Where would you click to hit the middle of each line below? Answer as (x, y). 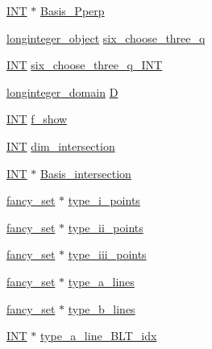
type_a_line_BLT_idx (99, 336)
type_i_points (104, 200)
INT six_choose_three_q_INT (85, 65)
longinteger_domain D (62, 91)
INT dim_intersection (61, 145)
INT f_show (37, 119)
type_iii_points (107, 254)
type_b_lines (102, 308)
